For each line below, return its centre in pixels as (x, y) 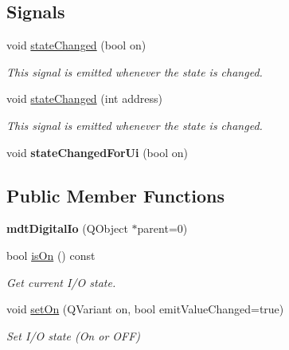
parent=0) (162, 228)
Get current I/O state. (61, 282)
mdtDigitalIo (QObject (67, 228)
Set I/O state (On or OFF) (74, 335)
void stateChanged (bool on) (76, 45)
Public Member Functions (115, 195)
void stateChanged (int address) (84, 98)
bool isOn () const (51, 255)
